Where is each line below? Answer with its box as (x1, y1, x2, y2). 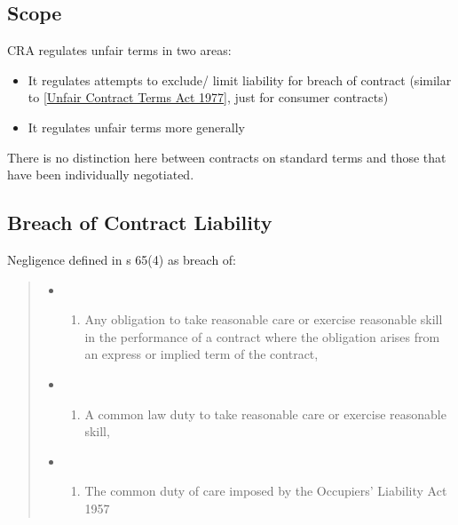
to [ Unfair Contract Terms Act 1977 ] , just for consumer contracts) (28, 88, 389, 107)
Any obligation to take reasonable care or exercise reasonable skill (84, 310, 443, 329)
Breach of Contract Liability (7, 209, 272, 236)
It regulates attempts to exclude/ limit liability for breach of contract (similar (28, 70, 452, 89)
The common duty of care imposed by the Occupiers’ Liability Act (84, 481, 447, 500)
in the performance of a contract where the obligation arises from (84, 327, 440, 346)
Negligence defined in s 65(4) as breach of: (7, 250, 237, 268)
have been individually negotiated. (7, 165, 194, 184)
